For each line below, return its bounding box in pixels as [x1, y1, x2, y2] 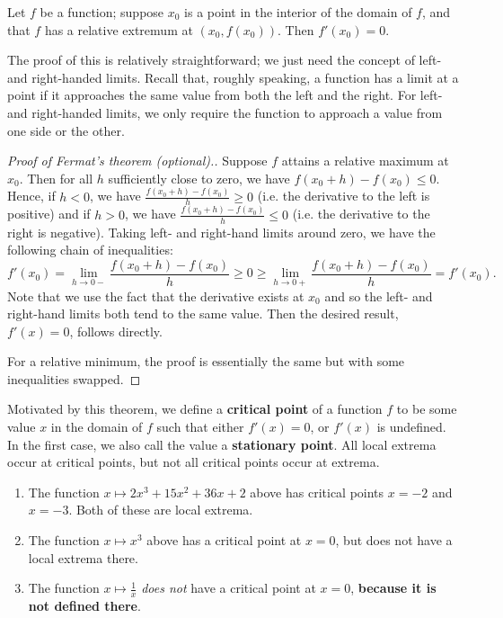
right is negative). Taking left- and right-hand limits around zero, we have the [7, 222, 436, 241]
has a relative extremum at [44, 20, 193, 39]
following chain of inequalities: [7, 240, 173, 259]
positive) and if [7, 204, 91, 223]
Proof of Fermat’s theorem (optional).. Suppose [7, 151, 268, 170]
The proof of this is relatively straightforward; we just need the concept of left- [7, 50, 442, 69]
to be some [396, 399, 457, 418]
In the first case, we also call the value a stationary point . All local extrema [7, 434, 437, 453]
